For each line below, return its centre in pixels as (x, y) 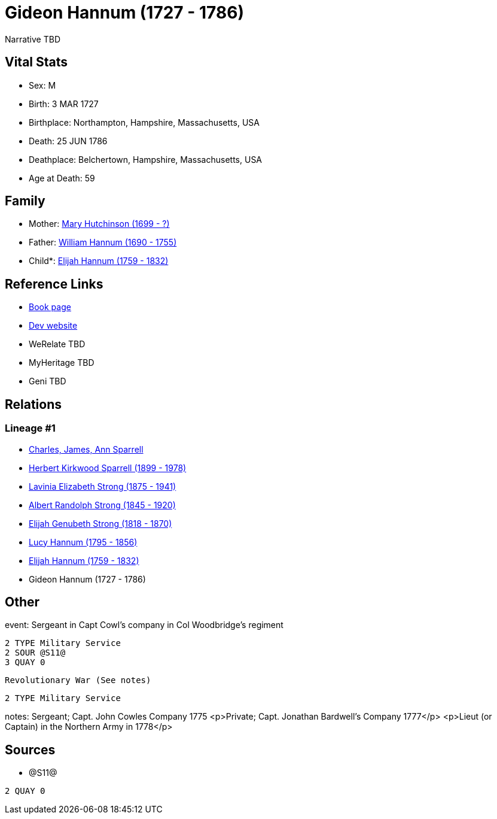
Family (25, 201)
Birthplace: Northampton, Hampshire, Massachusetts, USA (144, 122)
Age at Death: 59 (62, 178)
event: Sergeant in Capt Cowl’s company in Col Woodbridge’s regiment (144, 625)
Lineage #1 (30, 428)
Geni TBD (48, 381)
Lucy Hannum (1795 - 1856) (83, 542)
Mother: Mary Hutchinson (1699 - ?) (99, 224)
